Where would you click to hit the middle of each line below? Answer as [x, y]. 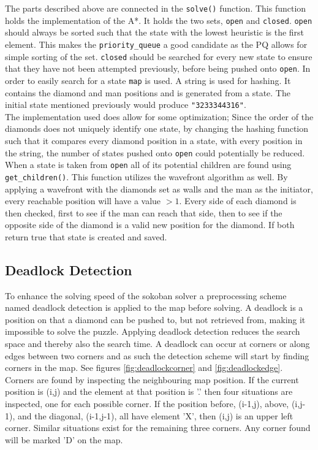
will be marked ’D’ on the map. [64, 439]
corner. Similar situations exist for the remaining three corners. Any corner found [158, 428]
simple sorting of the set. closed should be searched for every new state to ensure [159, 56]
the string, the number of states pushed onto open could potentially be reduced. [155, 152]
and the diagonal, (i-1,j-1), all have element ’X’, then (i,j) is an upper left [155, 415]
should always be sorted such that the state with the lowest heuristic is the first [155, 32]
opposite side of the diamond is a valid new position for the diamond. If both [150, 225]
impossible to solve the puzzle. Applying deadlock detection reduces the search [153, 331]
